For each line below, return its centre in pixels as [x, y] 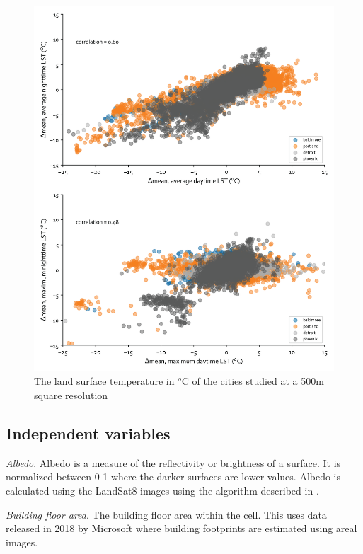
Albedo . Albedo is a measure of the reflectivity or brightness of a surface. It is [173, 462]
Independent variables [88, 433]
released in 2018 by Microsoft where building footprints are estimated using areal [181, 528]
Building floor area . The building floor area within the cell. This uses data [166, 514]
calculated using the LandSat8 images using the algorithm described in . [162, 491]
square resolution [71, 395]
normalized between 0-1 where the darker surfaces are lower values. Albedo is [173, 477]
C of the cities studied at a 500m [253, 381]
